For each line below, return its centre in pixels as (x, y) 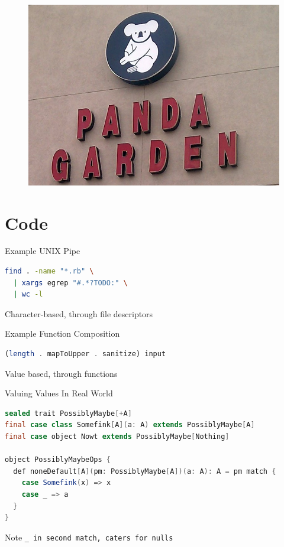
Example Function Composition (62, 333)
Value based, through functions (61, 373)
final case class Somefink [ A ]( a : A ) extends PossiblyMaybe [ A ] (130, 425)
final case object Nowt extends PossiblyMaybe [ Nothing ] (117, 436)
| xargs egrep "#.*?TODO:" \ (70, 283)
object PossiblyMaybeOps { (58, 460)
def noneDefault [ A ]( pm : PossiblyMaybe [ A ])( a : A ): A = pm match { (145, 471)
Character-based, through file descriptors (79, 313)
